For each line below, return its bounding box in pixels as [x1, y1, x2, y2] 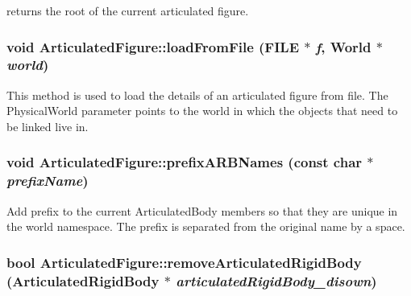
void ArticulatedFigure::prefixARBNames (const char [6, 152, 363, 172]
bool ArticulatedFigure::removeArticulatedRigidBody [6, 252, 362, 272]
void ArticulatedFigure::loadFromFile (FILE [6, 36, 300, 56]
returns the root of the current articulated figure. [6, 2, 249, 18]
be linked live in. [6, 117, 89, 134]
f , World [315, 36, 372, 56]
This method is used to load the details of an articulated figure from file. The [6, 86, 388, 103]
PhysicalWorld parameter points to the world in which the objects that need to [6, 102, 398, 119]
